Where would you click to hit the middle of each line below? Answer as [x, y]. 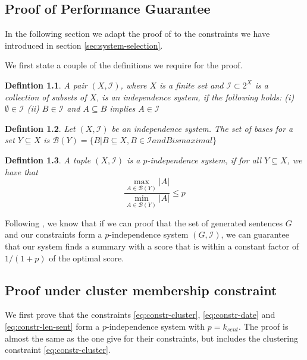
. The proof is [264, 326]
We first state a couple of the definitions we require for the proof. [124, 65]
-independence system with [156, 326]
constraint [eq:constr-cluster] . [58, 350]
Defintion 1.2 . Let [40, 128]
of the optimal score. [87, 258]
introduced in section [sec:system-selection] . [84, 45]
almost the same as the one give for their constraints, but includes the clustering [152, 338]
